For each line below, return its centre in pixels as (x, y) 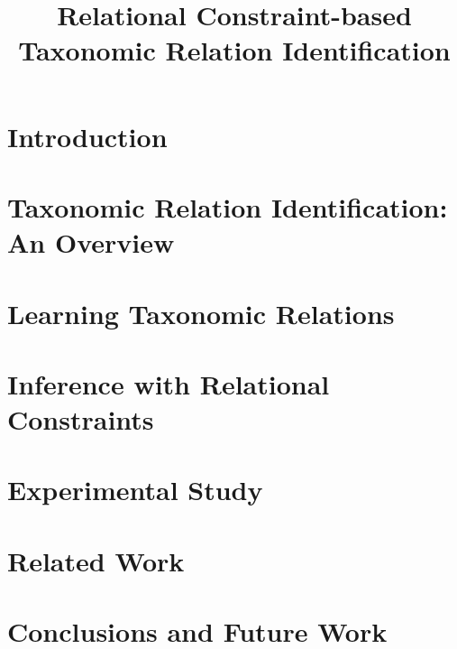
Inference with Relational (169, 383)
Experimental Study (135, 490)
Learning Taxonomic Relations (201, 313)
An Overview (91, 242)
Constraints (81, 419)
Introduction (87, 136)
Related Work (96, 560)
